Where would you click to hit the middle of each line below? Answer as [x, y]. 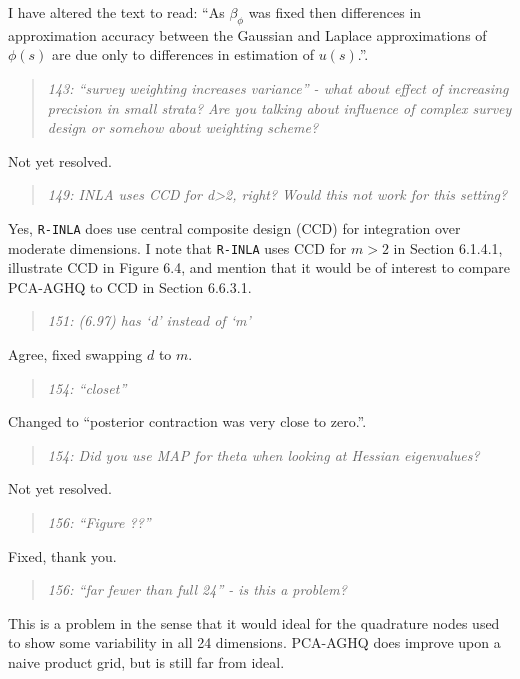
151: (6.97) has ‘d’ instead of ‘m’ [149, 320]
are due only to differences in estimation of [183, 54]
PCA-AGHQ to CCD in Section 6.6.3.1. [130, 286]
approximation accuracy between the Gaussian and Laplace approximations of [247, 34]
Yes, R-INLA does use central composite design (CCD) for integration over [234, 227]
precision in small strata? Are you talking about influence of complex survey [279, 107]
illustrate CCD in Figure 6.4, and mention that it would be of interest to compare [259, 267]
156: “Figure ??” [99, 522]
